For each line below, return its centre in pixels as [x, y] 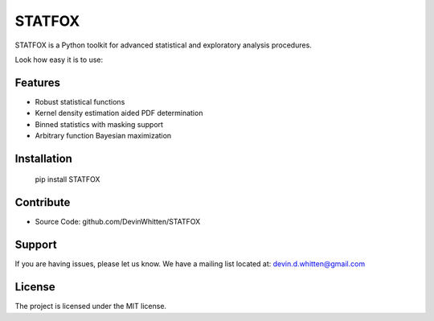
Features [37, 82]
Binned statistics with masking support [99, 124]
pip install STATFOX [68, 179]
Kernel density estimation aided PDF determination [119, 113]
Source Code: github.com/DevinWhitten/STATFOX [118, 222]
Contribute [43, 202]
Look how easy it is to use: [59, 60]
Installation [43, 158]
